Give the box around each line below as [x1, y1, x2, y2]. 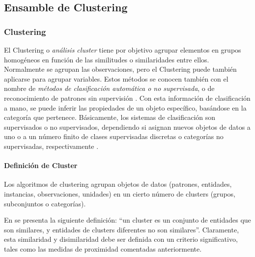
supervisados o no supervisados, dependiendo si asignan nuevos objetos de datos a [4, 121, 251, 132]
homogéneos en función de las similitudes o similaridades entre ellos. [4, 54, 209, 64]
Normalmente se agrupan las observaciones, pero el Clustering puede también [4, 64, 237, 74]
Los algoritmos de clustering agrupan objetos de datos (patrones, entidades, [4, 179, 232, 189]
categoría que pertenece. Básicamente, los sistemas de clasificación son [4, 112, 216, 122]
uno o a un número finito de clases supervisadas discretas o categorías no [4, 131, 224, 142]
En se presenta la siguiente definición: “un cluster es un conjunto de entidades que [4, 215, 251, 225]
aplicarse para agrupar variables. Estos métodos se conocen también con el [4, 73, 228, 84]
